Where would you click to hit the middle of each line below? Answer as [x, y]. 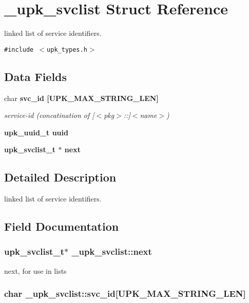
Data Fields [36, 76]
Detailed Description [60, 177]
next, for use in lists [35, 270]
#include [19, 49]
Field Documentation [62, 226]
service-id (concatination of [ [49, 115]
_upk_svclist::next [112, 251]
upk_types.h [67, 49]
